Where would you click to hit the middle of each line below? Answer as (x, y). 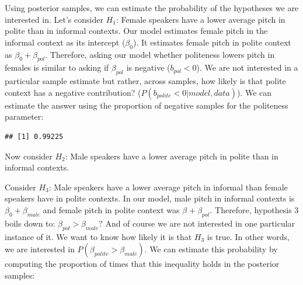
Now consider (29, 156)
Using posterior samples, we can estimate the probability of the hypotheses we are (152, 8)
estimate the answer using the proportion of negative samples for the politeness (147, 105)
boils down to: (30, 223)
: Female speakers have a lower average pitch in (201, 19)
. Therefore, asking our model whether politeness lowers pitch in (160, 54)
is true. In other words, (248, 236)
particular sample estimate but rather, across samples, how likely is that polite (145, 81)
